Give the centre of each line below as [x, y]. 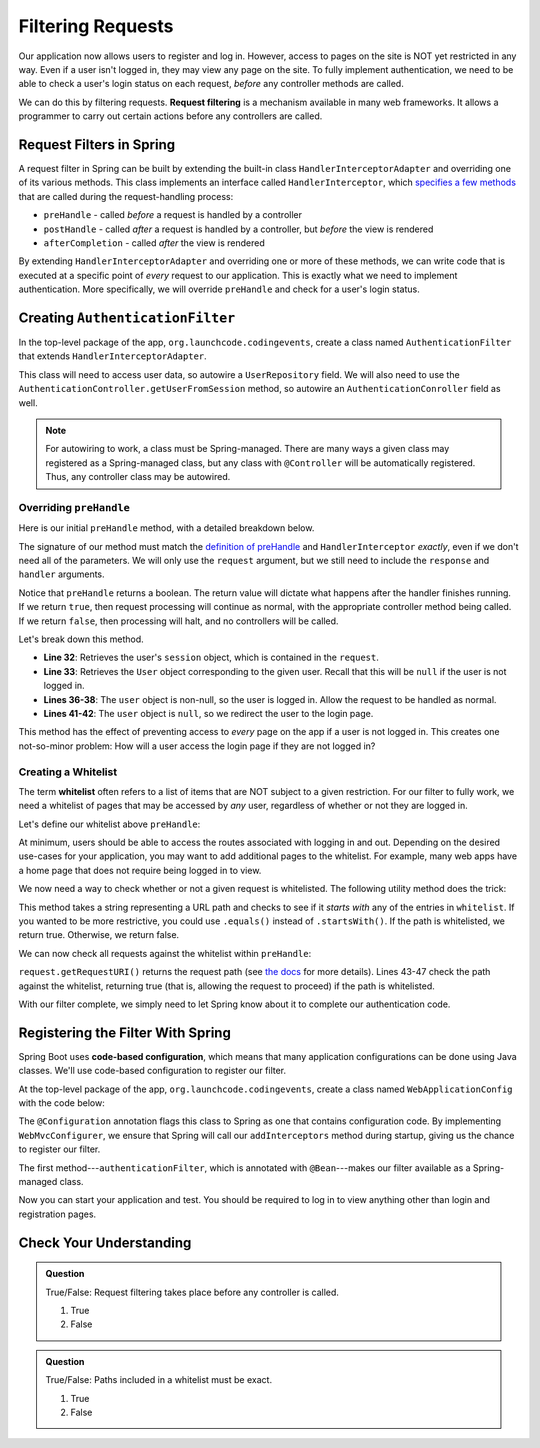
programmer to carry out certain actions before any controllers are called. [170, 116]
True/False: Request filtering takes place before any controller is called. [192, 1292]
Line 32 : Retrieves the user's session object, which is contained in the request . [211, 657]
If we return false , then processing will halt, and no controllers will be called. [178, 621]
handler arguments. [61, 574]
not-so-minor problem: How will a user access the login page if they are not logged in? [197, 746]
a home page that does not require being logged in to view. [140, 870]
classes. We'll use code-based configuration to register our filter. [152, 1071]
